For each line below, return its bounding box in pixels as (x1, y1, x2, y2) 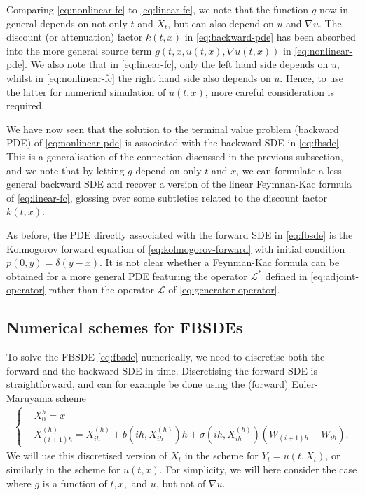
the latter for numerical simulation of (6, 84, 166, 99)
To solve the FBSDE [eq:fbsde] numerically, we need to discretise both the (6, 349, 325, 364)
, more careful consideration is (205, 84, 334, 99)
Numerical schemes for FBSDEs (6, 316, 243, 338)
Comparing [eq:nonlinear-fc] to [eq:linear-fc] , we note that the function (6, 2, 309, 16)
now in (319, 2, 348, 16)
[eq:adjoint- (310, 268, 359, 283)
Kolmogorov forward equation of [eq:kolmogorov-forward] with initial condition (6, 241, 345, 256)
